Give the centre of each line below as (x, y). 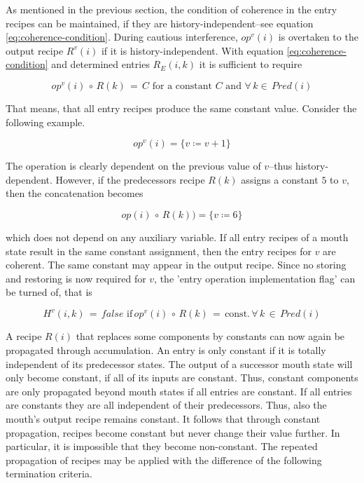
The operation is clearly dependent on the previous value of (133, 166)
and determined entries (100, 64)
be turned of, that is (49, 292)
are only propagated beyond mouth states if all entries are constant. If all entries (179, 391)
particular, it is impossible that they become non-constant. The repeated (162, 446)
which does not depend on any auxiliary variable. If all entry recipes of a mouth (177, 237)
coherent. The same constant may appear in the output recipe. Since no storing (176, 265)
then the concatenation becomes (75, 193)
